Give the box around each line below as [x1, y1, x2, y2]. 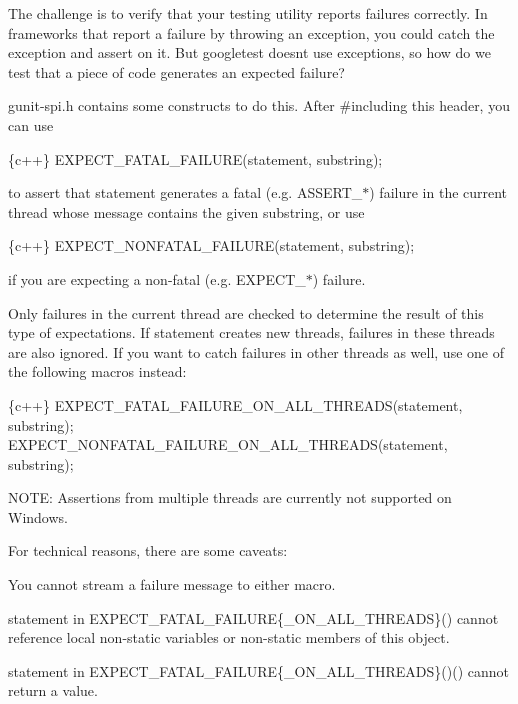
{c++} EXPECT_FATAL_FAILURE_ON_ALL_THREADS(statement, [8, 394, 463, 415]
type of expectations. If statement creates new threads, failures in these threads [8, 322, 495, 343]
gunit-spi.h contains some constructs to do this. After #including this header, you [8, 95, 510, 116]
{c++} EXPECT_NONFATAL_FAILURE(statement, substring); [8, 235, 415, 256]
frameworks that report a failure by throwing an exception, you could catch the [8, 22, 495, 43]
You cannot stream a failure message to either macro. [8, 574, 336, 595]
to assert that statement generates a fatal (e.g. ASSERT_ [8, 182, 363, 203]
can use [8, 114, 54, 135]
